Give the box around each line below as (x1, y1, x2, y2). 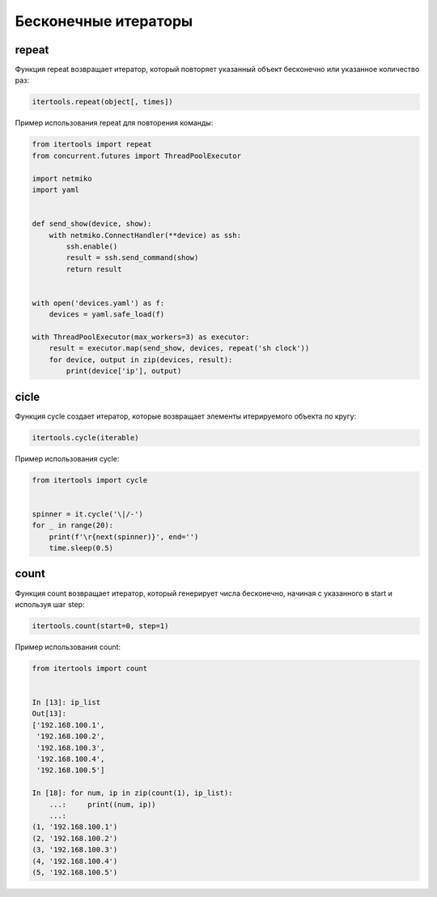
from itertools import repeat (32, 140, 152, 149)
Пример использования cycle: (15, 453, 120, 463)
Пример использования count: (15, 642, 121, 652)
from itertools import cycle (32, 475, 148, 485)
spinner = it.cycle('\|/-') (32, 509, 143, 518)
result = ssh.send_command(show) (66, 253, 199, 262)
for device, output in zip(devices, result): (49, 355, 233, 364)
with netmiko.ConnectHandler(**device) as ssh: (49, 231, 242, 240)
